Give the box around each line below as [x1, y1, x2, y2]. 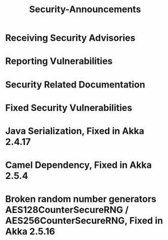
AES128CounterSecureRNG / [5, 204, 129, 216]
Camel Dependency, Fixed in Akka [5, 159, 152, 171]
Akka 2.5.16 [5, 226, 55, 237]
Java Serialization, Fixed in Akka [5, 125, 144, 137]
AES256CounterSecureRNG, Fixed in [5, 215, 163, 227]
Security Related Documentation [5, 79, 145, 90]
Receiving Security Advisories [5, 32, 136, 44]
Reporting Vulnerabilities [5, 55, 113, 67]
